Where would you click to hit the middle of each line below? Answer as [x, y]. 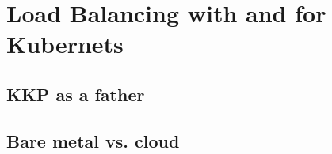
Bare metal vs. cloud [93, 140]
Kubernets [65, 44]
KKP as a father [76, 94]
